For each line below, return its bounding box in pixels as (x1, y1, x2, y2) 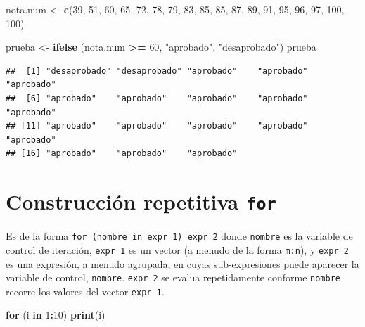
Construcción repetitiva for (6, 187, 276, 216)
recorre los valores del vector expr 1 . (6, 283, 165, 298)
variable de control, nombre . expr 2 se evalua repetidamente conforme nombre (6, 270, 340, 285)
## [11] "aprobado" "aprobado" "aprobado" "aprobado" (6, 121, 308, 132)
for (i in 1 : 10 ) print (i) (6, 307, 105, 322)
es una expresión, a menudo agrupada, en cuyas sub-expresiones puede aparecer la (6, 256, 359, 271)
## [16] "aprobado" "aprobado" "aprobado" (6, 148, 238, 159)
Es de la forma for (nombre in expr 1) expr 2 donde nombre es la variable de (6, 229, 353, 243)
